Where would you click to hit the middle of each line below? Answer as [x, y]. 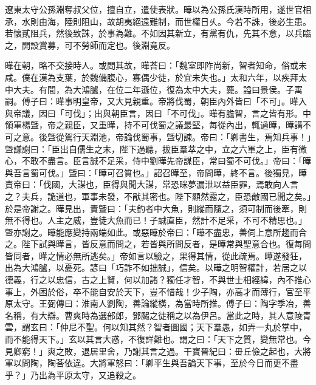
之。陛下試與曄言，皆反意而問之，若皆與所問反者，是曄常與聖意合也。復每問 [158, 244]
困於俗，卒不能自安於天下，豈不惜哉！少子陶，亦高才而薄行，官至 [170, 291]
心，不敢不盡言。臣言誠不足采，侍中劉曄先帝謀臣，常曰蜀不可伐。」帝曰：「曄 [158, 161]
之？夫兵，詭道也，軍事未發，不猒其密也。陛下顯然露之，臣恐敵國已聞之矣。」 [158, 196]
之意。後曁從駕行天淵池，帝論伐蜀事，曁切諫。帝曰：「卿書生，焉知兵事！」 [162, 136]
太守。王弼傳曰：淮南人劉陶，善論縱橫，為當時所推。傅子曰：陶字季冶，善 [162, 303]
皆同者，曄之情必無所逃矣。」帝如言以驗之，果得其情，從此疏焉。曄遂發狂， [156, 255]
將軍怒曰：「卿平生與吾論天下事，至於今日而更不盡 [198, 363]
